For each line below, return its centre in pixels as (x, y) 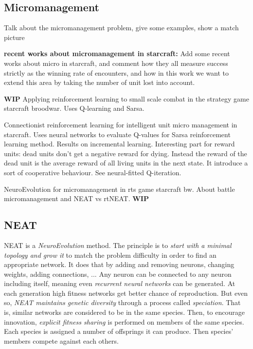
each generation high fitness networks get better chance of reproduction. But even (126, 293)
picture (14, 37)
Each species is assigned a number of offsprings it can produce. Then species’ (119, 331)
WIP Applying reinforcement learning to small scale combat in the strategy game (126, 98)
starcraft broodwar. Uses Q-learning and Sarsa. (74, 108)
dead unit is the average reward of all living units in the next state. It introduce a (126, 163)
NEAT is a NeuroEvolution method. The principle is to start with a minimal (118, 245)
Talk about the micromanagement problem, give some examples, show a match (121, 28)
